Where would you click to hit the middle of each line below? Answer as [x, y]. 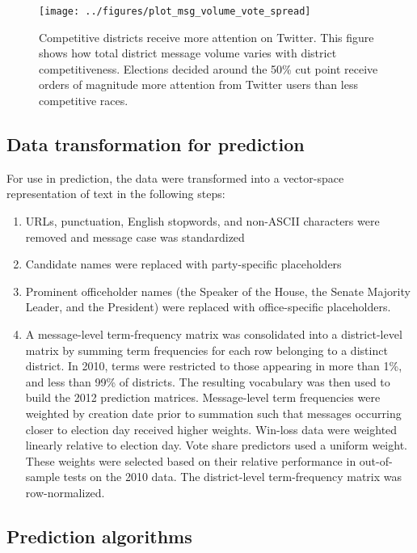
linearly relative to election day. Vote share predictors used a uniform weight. [216, 445]
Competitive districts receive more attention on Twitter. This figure [206, 37]
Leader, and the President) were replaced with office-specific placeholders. [208, 307]
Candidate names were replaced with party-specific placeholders [183, 264]
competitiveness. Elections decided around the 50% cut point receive [208, 68]
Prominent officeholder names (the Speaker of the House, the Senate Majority [218, 291]
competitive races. [84, 101]
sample [42, 477]
